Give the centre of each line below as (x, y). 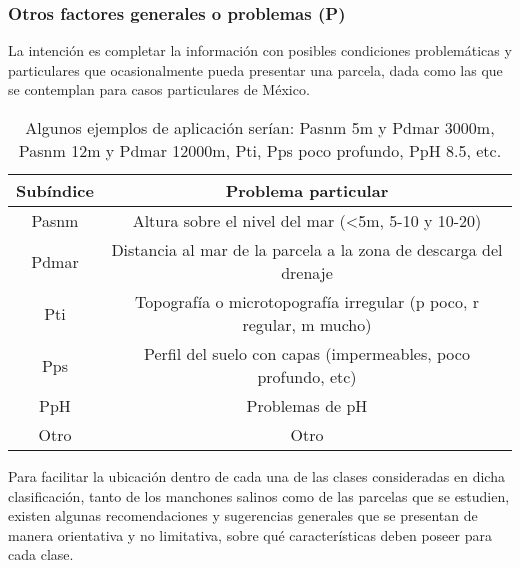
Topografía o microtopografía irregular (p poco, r (307, 301)
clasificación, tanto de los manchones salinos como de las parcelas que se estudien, (259, 495)
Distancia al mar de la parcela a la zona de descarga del (307, 249)
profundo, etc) (307, 376)
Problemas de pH (307, 405)
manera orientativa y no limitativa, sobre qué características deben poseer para (250, 534)
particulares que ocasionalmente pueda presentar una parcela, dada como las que (255, 69)
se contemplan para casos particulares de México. (159, 89)
